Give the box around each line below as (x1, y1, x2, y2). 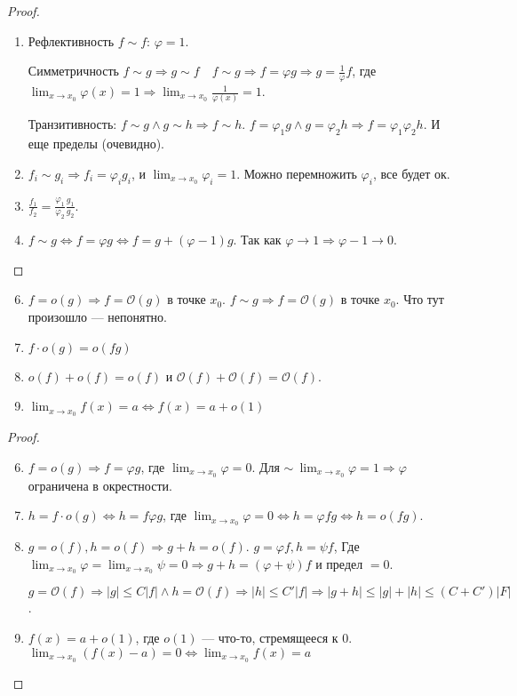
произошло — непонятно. (28, 308, 167, 326)
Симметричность (28, 61, 119, 80)
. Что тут (395, 290, 444, 308)
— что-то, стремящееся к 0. (202, 628, 353, 647)
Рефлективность (28, 31, 115, 50)
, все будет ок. (372, 164, 450, 182)
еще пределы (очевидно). (28, 134, 164, 153)
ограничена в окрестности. (28, 476, 172, 494)
